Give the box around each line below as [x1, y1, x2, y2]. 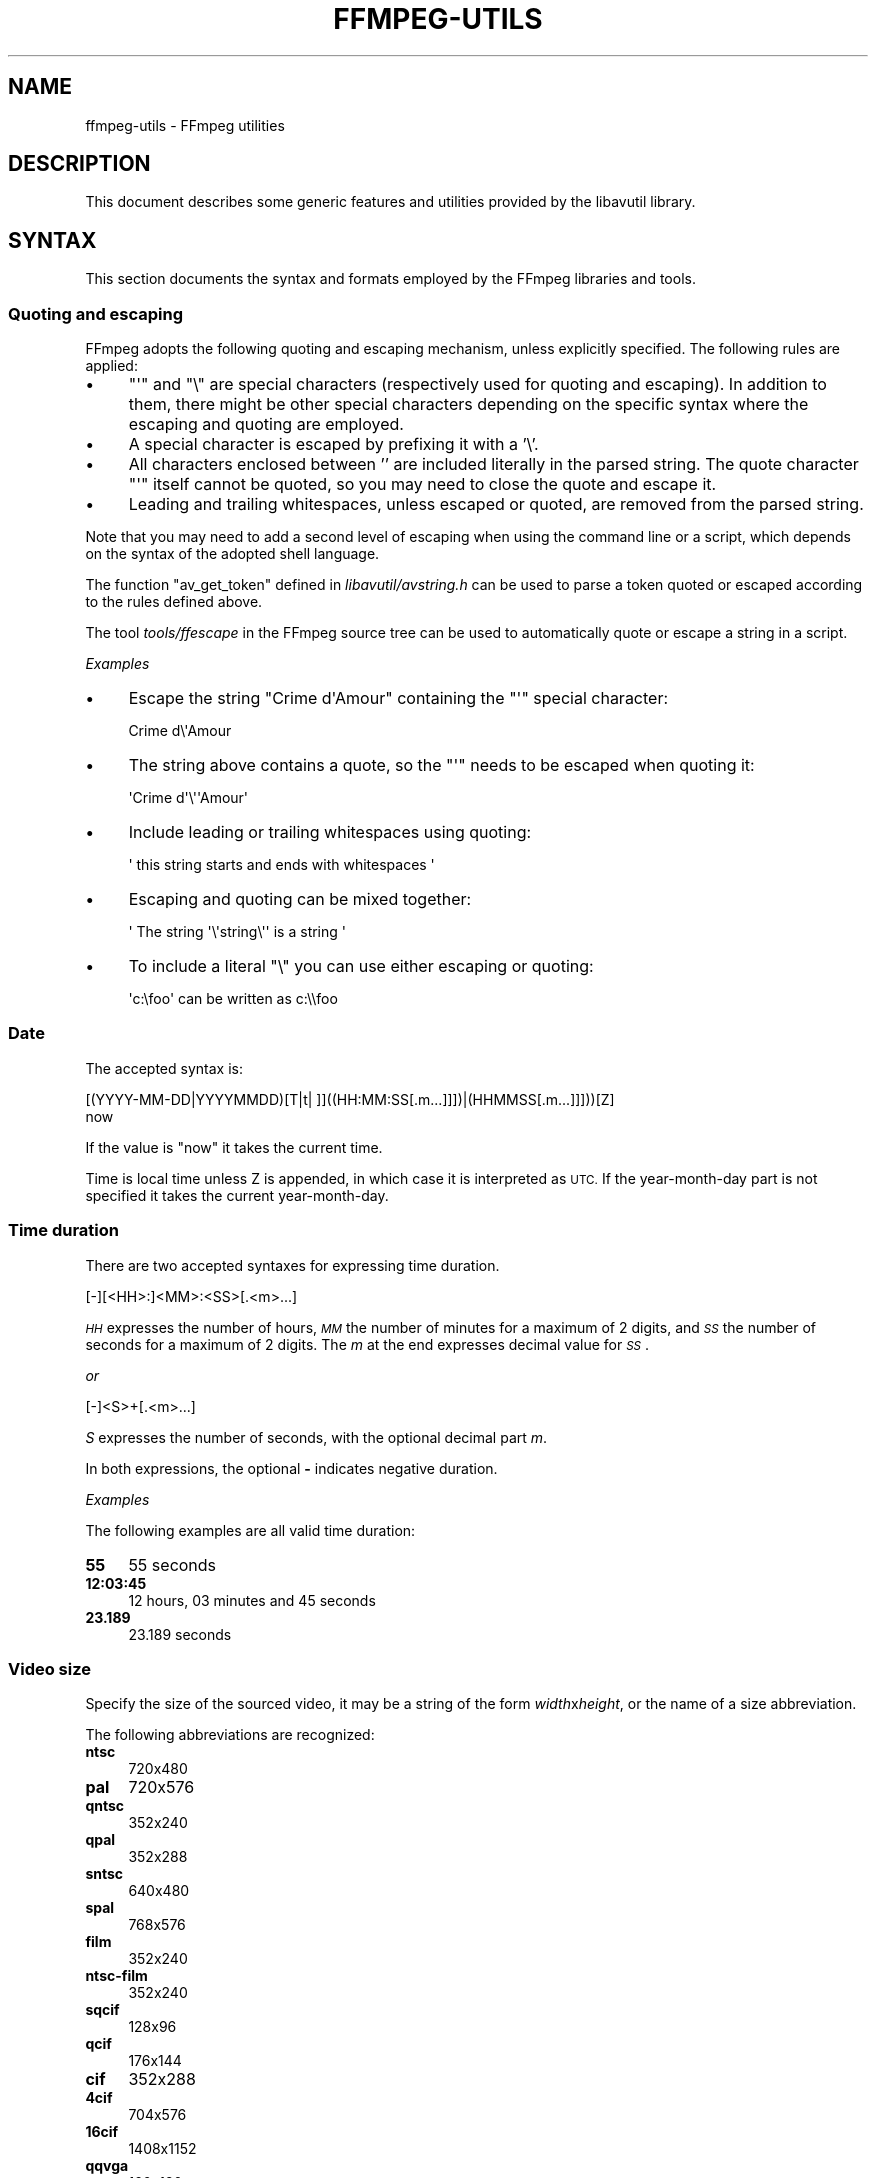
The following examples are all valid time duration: [85, 1521, 416, 1539]
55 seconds [128, 1554, 217, 1575]
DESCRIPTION [8, 151, 151, 177]
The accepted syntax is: [85, 1059, 243, 1077]
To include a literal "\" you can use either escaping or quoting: [128, 956, 594, 977]
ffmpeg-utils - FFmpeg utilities [85, 116, 285, 134]
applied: [85, 357, 138, 375]
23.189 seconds [128, 1625, 232, 1643]
